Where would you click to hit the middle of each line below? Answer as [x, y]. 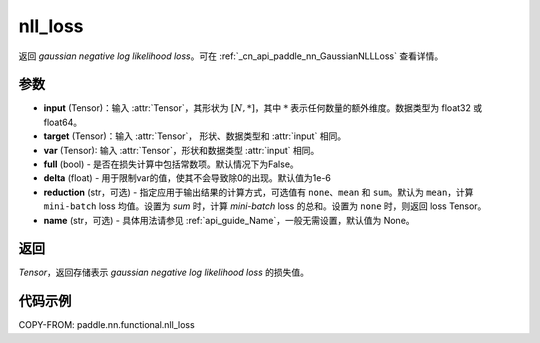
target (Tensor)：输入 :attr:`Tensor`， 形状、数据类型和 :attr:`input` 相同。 [195, 136]
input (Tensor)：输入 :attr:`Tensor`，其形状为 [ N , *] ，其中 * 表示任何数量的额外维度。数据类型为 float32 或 [263, 108]
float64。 [63, 122]
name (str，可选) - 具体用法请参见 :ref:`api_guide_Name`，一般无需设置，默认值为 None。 [229, 220]
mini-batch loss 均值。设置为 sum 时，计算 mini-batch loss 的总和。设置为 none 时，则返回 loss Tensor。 [265, 206]
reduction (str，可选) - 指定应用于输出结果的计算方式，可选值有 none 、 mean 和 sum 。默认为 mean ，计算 [258, 192]
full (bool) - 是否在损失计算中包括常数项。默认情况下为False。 [171, 164]
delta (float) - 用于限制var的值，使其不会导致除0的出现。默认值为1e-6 [187, 178]
